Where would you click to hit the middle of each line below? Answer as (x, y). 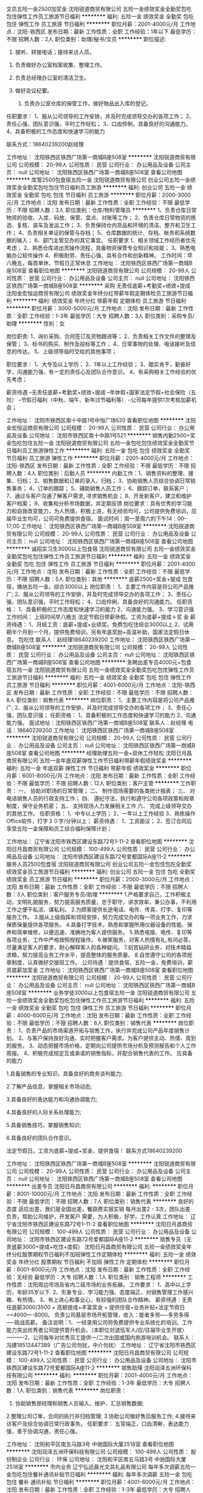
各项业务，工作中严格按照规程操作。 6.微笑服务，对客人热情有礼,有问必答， (100, 940)
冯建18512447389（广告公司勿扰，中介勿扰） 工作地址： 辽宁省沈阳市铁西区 (101, 1345)
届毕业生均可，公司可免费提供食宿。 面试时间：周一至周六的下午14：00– (97, 518)
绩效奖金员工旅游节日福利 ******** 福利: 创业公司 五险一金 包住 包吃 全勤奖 (101, 872)
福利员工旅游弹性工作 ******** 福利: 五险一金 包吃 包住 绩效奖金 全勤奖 (101, 450)
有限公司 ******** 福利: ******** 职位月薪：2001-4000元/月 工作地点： (102, 1375)
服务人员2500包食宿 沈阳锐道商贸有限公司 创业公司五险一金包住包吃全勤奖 (99, 864)
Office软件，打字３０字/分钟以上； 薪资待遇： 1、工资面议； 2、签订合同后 (99, 821)
